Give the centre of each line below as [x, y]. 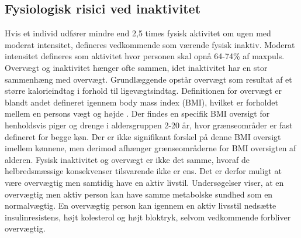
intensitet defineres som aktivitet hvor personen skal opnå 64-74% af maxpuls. [145, 56]
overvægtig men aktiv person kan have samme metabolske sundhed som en [139, 194]
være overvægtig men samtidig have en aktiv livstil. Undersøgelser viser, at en [144, 182]
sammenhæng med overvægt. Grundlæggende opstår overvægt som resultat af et [148, 79]
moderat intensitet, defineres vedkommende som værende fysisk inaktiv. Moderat [150, 44]
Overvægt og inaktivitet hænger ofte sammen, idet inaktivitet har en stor [136, 67]
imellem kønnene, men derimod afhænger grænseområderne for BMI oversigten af [150, 148]
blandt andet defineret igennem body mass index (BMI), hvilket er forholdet [141, 102]
